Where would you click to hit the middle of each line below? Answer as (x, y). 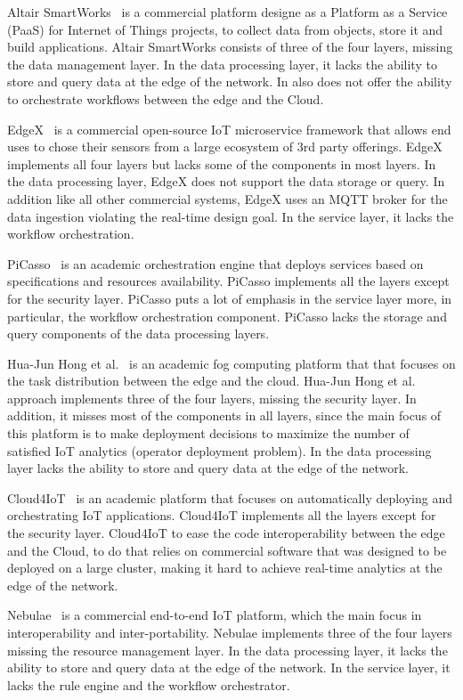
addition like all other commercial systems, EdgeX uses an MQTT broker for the (227, 198)
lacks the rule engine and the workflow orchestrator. (149, 684)
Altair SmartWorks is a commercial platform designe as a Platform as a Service (227, 12)
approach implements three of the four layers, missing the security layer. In (212, 398)
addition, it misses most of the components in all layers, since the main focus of (224, 415)
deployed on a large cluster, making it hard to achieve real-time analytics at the (225, 568)
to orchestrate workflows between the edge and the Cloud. (166, 98)
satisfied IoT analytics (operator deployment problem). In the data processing (219, 450)
